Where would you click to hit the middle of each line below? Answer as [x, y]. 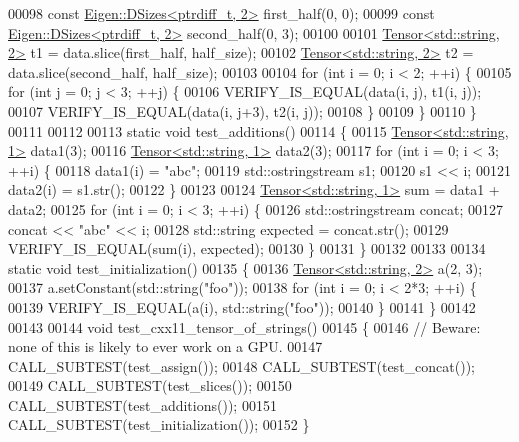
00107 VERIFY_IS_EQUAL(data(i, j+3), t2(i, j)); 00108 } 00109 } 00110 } [242, 110]
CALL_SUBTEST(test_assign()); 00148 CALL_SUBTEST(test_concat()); [241, 365]
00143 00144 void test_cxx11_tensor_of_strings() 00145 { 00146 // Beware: [244, 326]
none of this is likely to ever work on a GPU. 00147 [165, 346]
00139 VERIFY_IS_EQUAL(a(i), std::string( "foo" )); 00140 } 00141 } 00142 [242, 306]
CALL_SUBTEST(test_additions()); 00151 [142, 404]
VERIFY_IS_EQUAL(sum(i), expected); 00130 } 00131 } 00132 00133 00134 [247, 248]
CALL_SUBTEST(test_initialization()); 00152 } [159, 424]
